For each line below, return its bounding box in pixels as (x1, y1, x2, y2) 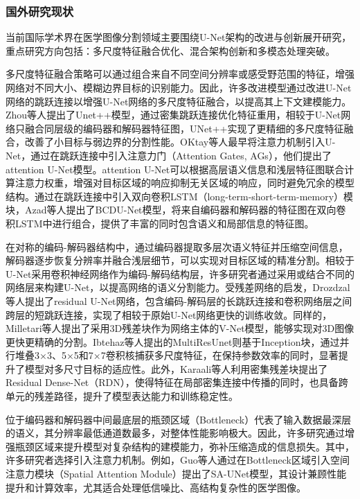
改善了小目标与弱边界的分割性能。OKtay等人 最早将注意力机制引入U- (24, 134, 336, 149)
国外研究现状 (6, 2, 74, 19)
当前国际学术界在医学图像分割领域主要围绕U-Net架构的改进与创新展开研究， (6, 30, 352, 44)
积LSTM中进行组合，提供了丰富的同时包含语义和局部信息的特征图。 (6, 216, 314, 230)
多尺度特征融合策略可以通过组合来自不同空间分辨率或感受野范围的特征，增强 (6, 67, 354, 81)
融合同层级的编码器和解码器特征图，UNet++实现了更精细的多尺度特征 (24, 121, 344, 135)
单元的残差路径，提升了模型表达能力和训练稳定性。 (6, 389, 238, 403)
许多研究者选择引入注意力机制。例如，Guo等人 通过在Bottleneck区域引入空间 (6, 453, 350, 467)
